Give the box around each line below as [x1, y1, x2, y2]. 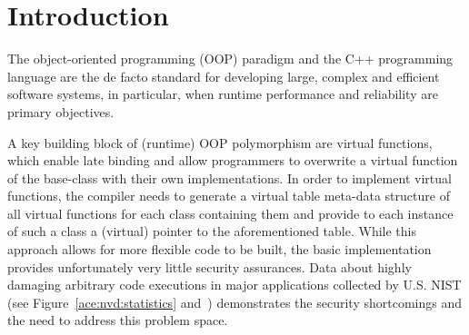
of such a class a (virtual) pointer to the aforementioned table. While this [7, 222, 416, 241]
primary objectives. [7, 102, 115, 121]
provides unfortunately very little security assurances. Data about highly [7, 257, 412, 276]
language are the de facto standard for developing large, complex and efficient [7, 66, 440, 85]
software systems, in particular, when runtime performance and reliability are [7, 84, 438, 103]
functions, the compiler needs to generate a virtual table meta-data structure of [7, 186, 450, 205]
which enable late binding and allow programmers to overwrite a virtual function [7, 151, 458, 170]
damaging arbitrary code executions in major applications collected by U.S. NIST [7, 275, 462, 294]
